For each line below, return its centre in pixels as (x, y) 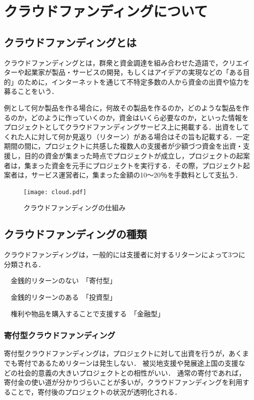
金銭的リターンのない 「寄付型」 (63, 280)
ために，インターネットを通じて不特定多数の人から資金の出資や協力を (137, 81)
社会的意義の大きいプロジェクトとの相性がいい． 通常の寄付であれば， (131, 372)
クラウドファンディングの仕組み (75, 208)
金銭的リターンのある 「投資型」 (63, 297)
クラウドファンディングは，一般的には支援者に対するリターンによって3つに (125, 255)
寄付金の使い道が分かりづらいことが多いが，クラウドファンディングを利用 (123, 382)
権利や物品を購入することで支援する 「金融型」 (87, 313)
